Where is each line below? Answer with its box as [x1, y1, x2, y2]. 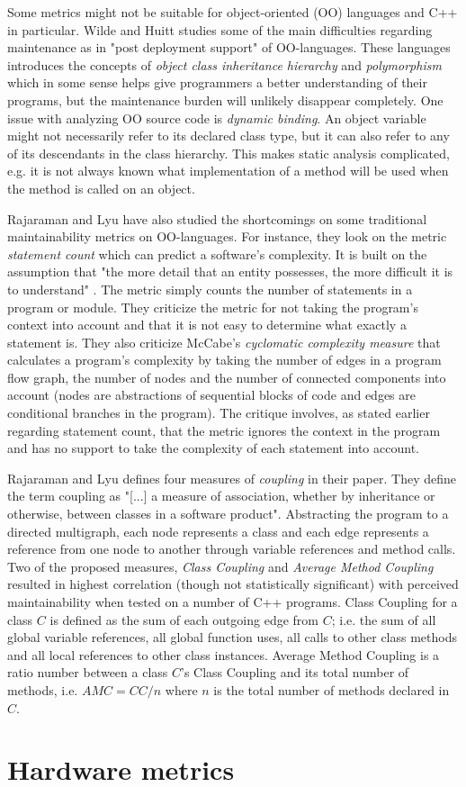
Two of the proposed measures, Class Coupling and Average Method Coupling [7, 556, 434, 575]
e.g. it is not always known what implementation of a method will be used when [7, 161, 449, 180]
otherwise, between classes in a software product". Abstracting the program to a [7, 504, 449, 523]
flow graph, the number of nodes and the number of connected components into [7, 367, 446, 386]
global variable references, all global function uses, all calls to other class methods [7, 628, 458, 647]
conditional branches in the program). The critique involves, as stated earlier [7, 403, 430, 422]
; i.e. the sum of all [331, 610, 436, 629]
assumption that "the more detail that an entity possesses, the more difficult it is [7, 262, 453, 281]
